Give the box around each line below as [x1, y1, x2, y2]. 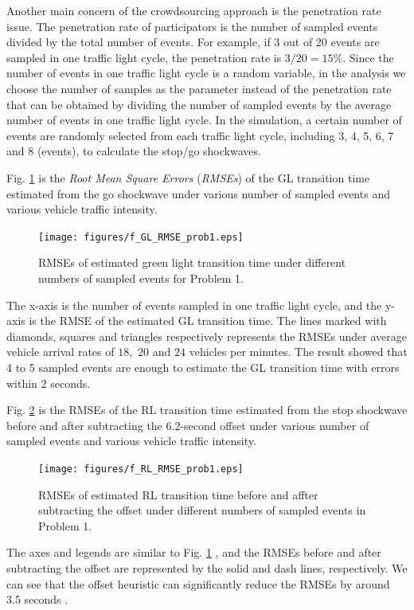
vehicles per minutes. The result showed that [189, 343, 408, 360]
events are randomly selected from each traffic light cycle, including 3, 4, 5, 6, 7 [6, 127, 394, 143]
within [6, 374, 37, 391]
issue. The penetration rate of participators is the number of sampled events [6, 18, 378, 34]
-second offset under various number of [180, 416, 369, 433]
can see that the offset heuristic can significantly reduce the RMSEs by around [6, 575, 390, 592]
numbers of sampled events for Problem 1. [38, 269, 244, 286]
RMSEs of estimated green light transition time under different [38, 254, 346, 271]
